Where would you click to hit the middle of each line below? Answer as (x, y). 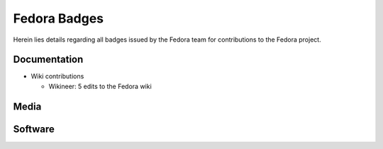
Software (34, 129)
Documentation (48, 60)
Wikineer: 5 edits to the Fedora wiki (100, 86)
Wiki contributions (57, 76)
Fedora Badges (59, 18)
